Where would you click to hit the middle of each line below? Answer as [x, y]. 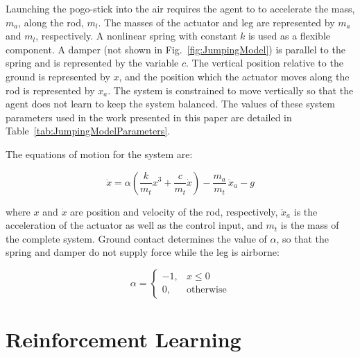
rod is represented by [50, 90]
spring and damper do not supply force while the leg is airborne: [143, 252]
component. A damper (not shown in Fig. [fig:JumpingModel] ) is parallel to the [175, 49]
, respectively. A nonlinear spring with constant [136, 36]
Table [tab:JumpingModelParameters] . [88, 131]
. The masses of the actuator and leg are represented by [216, 22]
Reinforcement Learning [123, 339]
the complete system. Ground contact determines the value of [136, 238]
